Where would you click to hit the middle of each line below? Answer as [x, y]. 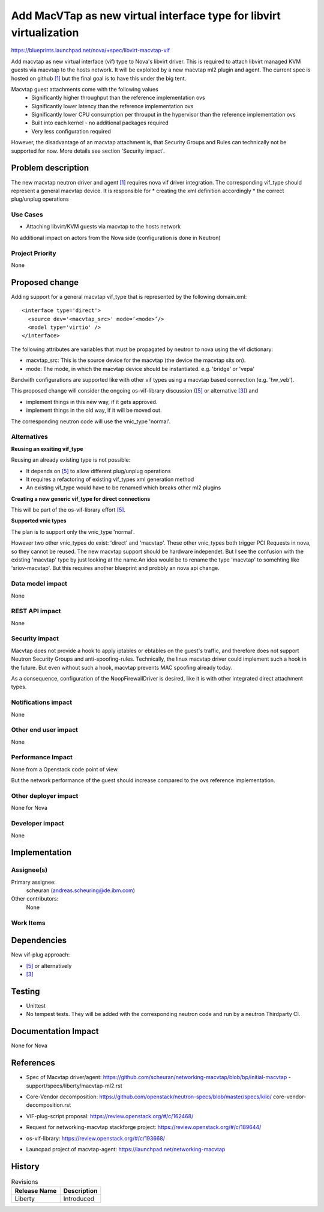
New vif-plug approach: [40, 955]
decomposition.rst [49, 1105]
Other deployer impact [45, 795]
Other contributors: [35, 899]
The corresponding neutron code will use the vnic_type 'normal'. [91, 421]
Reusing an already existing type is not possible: [71, 460]
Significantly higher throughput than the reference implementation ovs [118, 98]
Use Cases [27, 215]
